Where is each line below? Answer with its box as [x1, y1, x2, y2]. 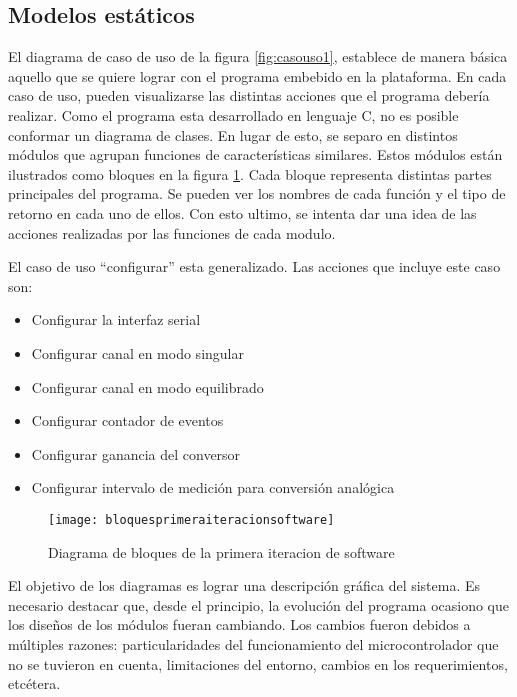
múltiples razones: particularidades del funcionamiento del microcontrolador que [8, 633, 499, 654]
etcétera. [8, 673, 61, 694]
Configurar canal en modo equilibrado [31, 376, 264, 397]
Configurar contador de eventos [31, 410, 224, 431]
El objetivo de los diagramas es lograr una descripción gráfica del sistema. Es [8, 575, 481, 596]
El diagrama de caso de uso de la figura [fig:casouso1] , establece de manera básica [8, 46, 508, 67]
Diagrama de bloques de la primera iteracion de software [48, 541, 395, 562]
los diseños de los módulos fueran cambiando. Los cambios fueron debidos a [8, 614, 471, 635]
